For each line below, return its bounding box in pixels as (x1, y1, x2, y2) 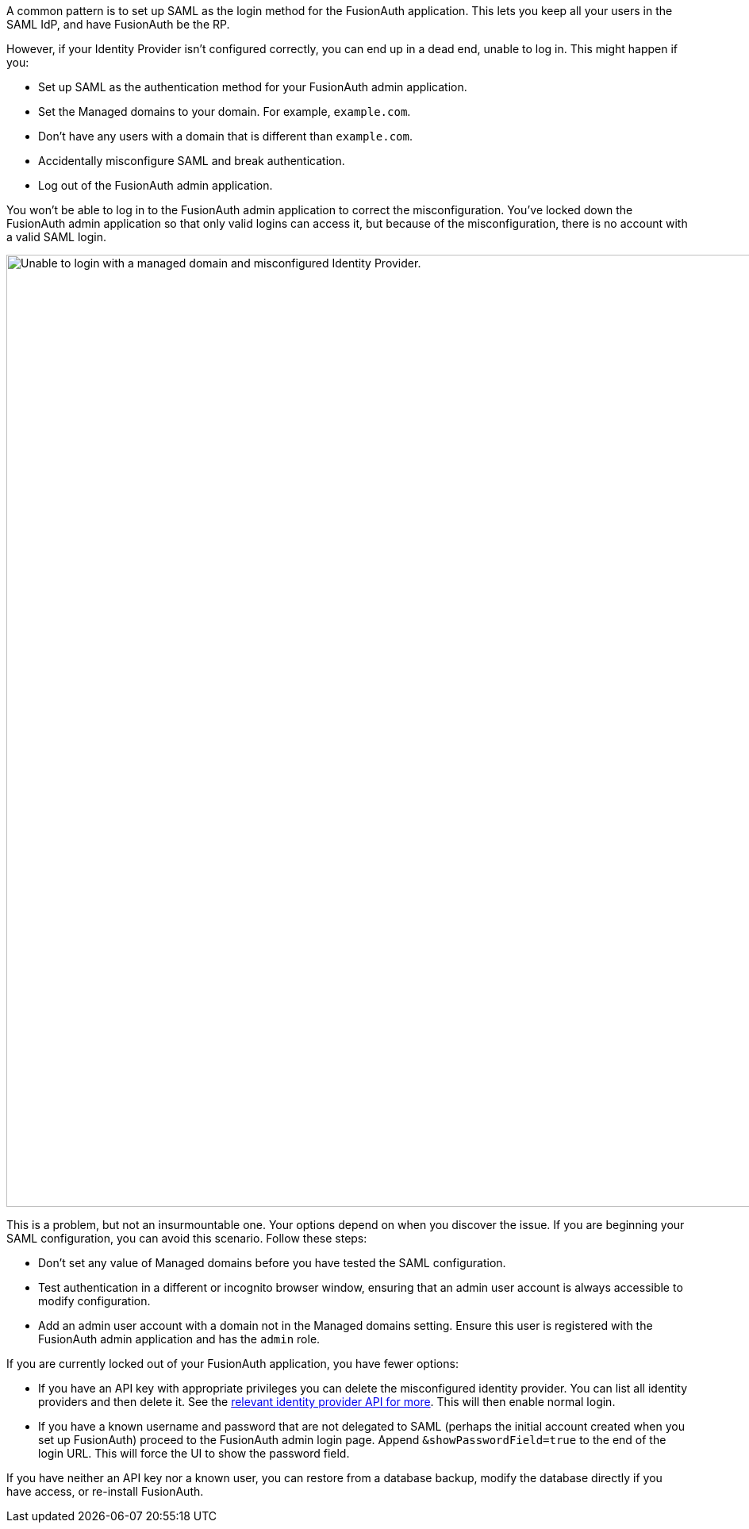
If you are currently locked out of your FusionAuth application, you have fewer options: (6, 1357, 459, 1370)
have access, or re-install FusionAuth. (6, 1485, 204, 1498)
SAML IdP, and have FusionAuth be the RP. (6, 17, 230, 31)
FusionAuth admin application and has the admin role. (38, 1332, 321, 1346)
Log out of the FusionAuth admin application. (38, 179, 273, 192)
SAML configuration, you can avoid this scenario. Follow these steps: (6, 1231, 367, 1245)
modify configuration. (38, 1294, 151, 1308)
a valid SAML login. (6, 230, 106, 244)
